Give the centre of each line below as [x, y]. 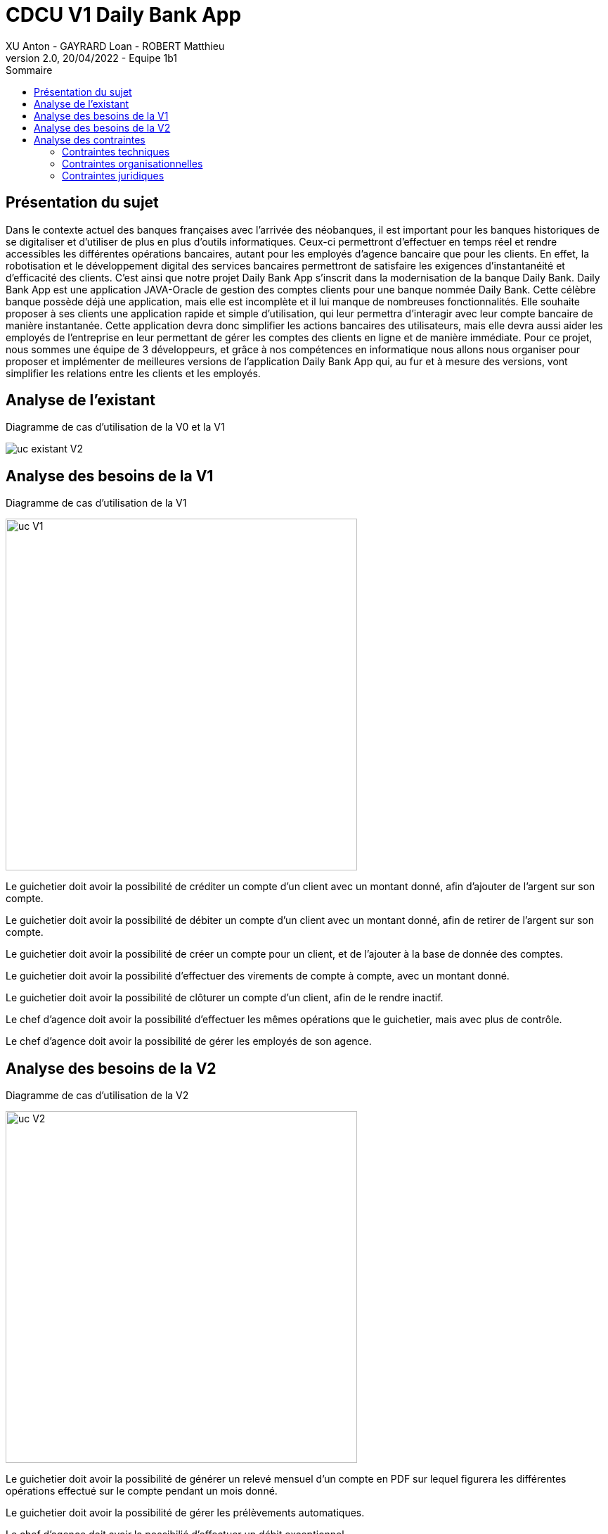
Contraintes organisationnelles [132, 163]
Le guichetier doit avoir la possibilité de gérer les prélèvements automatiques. [185, 1513]
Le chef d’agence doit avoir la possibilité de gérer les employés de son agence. [189, 1041]
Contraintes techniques [116, 151]
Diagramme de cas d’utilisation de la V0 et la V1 [115, 427]
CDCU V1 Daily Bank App [124, 15]
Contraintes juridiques [113, 175]
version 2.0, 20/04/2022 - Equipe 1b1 [91, 58]
